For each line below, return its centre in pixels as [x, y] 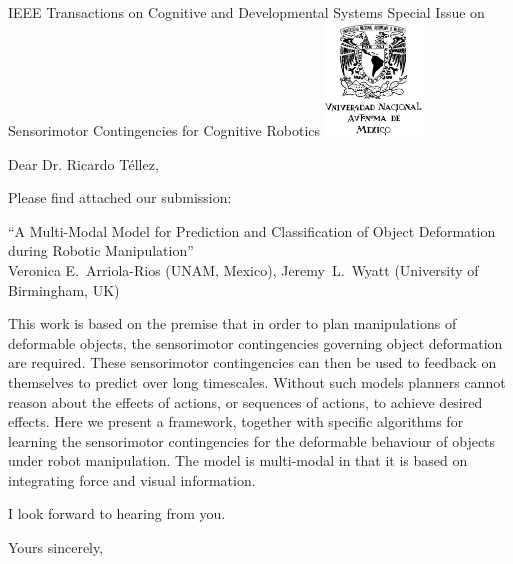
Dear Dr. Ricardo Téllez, [83, 163]
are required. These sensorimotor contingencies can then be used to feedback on [252, 362]
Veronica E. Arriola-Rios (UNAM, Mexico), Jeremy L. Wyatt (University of [243, 269]
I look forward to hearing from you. [117, 513]
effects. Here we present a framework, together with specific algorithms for [236, 421]
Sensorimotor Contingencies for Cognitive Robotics [164, 129]
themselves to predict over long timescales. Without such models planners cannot [257, 381]
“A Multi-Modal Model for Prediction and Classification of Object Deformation [252, 230]
